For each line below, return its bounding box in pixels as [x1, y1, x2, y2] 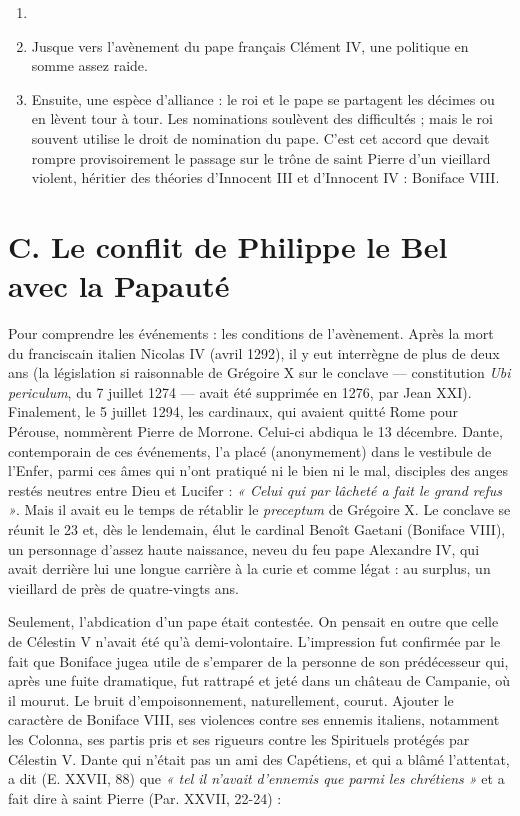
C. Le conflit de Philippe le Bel [8, 225, 448, 266]
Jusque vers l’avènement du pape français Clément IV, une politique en [31, 35, 469, 56]
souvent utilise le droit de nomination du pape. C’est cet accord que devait [31, 127, 490, 148]
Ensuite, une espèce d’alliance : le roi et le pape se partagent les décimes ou [31, 88, 495, 109]
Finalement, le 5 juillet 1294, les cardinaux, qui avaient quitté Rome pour [8, 401, 459, 422]
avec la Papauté [8, 265, 230, 306]
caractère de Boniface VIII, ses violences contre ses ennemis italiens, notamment [8, 709, 500, 730]
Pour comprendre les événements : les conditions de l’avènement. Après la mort [8, 323, 494, 344]
